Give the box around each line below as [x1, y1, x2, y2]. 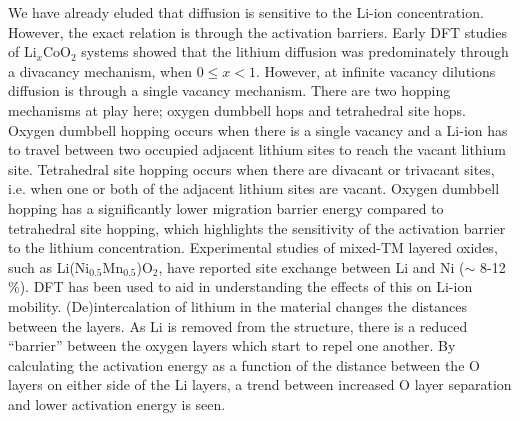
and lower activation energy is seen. [8, 393, 226, 414]
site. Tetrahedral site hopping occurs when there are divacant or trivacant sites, [8, 158, 495, 179]
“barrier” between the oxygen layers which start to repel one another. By [8, 335, 456, 356]
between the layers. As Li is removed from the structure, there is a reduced [8, 315, 468, 336]
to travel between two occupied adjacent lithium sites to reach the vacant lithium [8, 139, 506, 160]
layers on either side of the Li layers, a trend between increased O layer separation [8, 374, 512, 395]
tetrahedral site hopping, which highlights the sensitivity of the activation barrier [8, 217, 506, 238]
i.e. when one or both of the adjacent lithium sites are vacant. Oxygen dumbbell [8, 178, 500, 199]
